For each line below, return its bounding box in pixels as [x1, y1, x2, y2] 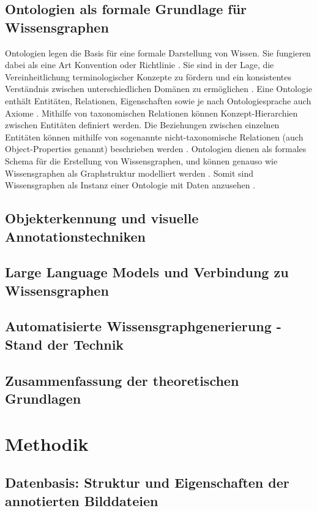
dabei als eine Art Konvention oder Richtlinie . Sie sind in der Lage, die [5, 58, 274, 71]
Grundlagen [5, 389, 81, 408]
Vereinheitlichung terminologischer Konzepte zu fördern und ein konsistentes [5, 70, 291, 83]
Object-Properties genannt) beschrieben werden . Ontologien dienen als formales [5, 142, 307, 155]
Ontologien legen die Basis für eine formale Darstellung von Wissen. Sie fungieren [5, 46, 311, 59]
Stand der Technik [5, 334, 124, 353]
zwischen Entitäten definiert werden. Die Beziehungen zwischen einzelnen [5, 118, 280, 131]
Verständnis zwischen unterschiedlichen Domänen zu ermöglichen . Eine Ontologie [5, 82, 313, 95]
